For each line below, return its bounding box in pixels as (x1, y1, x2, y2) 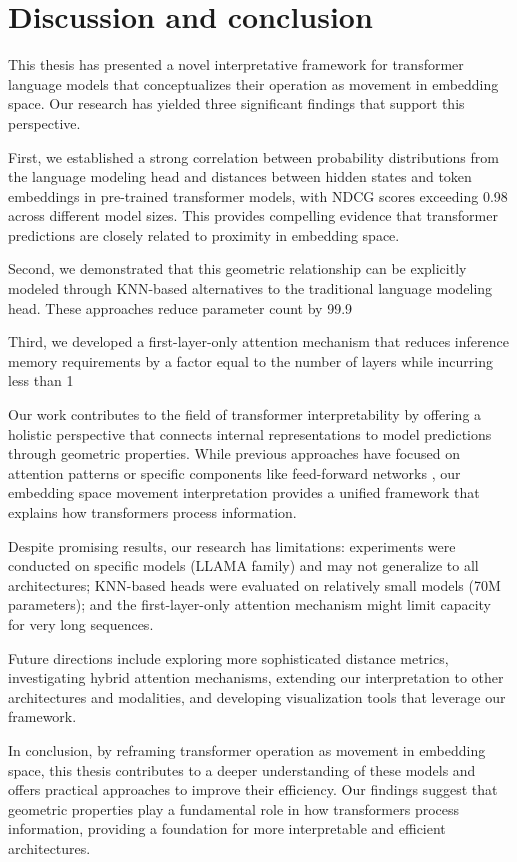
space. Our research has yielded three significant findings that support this (8, 93, 465, 114)
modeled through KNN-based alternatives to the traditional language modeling (8, 278, 493, 299)
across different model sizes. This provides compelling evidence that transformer (8, 205, 498, 226)
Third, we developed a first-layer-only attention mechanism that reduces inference (8, 331, 509, 352)
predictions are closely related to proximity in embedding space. (8, 224, 400, 245)
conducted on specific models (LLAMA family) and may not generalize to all (8, 555, 479, 576)
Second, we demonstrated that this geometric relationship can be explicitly (8, 258, 467, 279)
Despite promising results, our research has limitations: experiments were (8, 535, 456, 556)
